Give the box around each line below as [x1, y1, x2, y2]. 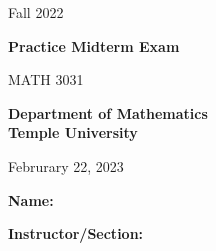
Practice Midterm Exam [8, 35, 180, 56]
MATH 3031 [8, 69, 84, 90]
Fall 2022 [8, 2, 64, 22]
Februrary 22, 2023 [8, 155, 124, 176]
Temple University [8, 122, 138, 143]
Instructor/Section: [8, 223, 144, 244]
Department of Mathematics [8, 102, 208, 123]
